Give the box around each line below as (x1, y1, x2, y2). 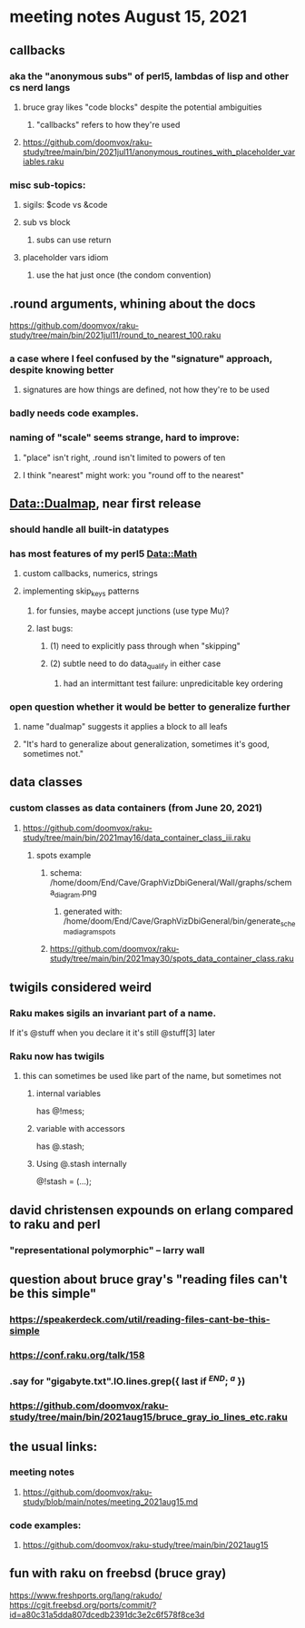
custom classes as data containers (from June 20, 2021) (9, 801, 263, 814)
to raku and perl (9, 1216, 101, 1231)
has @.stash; (35, 1141, 84, 1152)
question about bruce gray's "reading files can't (9, 1271, 288, 1287)
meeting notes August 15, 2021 (9, 6, 248, 27)
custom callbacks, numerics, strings (22, 568, 159, 579)
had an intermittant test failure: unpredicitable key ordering (63, 678, 283, 689)
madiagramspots (63, 927, 116, 937)
